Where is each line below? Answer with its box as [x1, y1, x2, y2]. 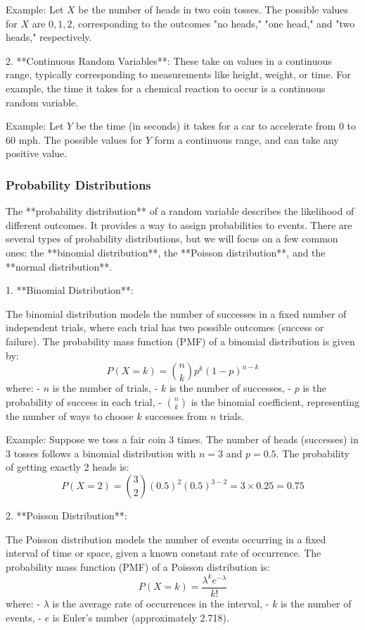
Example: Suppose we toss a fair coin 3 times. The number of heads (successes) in [6, 432, 359, 447]
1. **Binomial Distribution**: [6, 283, 134, 297]
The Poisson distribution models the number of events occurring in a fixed [6, 531, 326, 546]
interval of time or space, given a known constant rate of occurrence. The [6, 545, 321, 560]
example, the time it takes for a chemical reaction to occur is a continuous [6, 80, 326, 95]
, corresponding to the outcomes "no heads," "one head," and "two [72, 16, 355, 30]
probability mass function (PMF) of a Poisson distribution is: [6, 559, 270, 574]
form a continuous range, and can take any [154, 132, 339, 147]
